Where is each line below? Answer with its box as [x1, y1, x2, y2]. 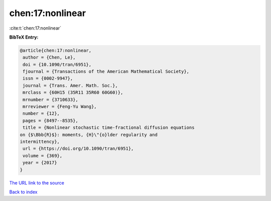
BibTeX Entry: [9, 34, 39, 40]
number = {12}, [23, 111, 60, 116]
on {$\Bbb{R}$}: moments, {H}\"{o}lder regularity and [20, 132, 158, 137]
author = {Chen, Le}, [23, 55, 76, 60]
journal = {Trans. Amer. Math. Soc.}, [23, 83, 118, 88]
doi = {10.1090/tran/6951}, [23, 62, 92, 67]
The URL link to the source [9, 179, 65, 185]
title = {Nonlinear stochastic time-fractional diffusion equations [23, 125, 195, 130]
